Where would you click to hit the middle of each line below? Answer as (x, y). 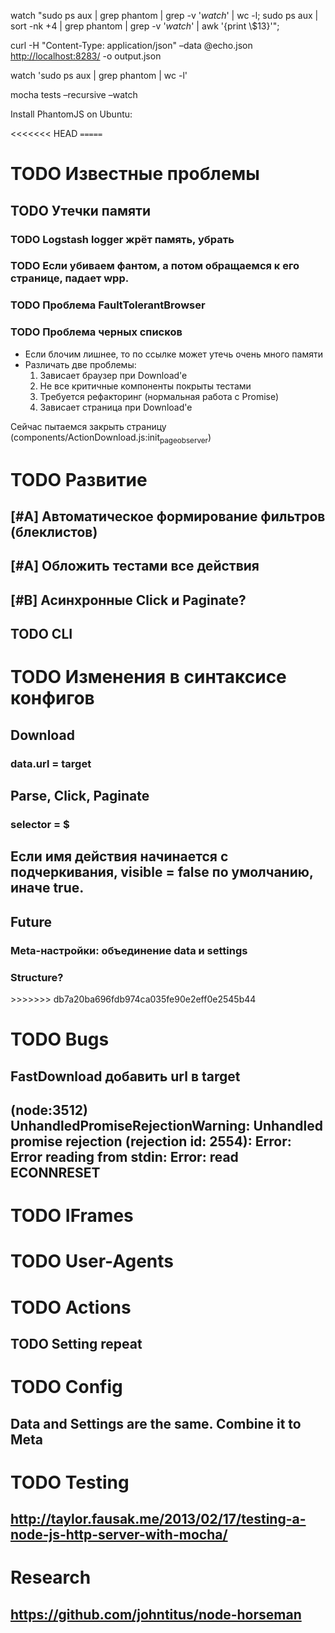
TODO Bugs (60, 1039)
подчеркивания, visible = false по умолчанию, (162, 872)
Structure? (37, 977)
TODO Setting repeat (76, 1343)
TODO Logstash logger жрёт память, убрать (122, 239)
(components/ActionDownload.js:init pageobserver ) (111, 438)
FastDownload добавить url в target (125, 1076)
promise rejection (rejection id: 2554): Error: (151, 1141)
